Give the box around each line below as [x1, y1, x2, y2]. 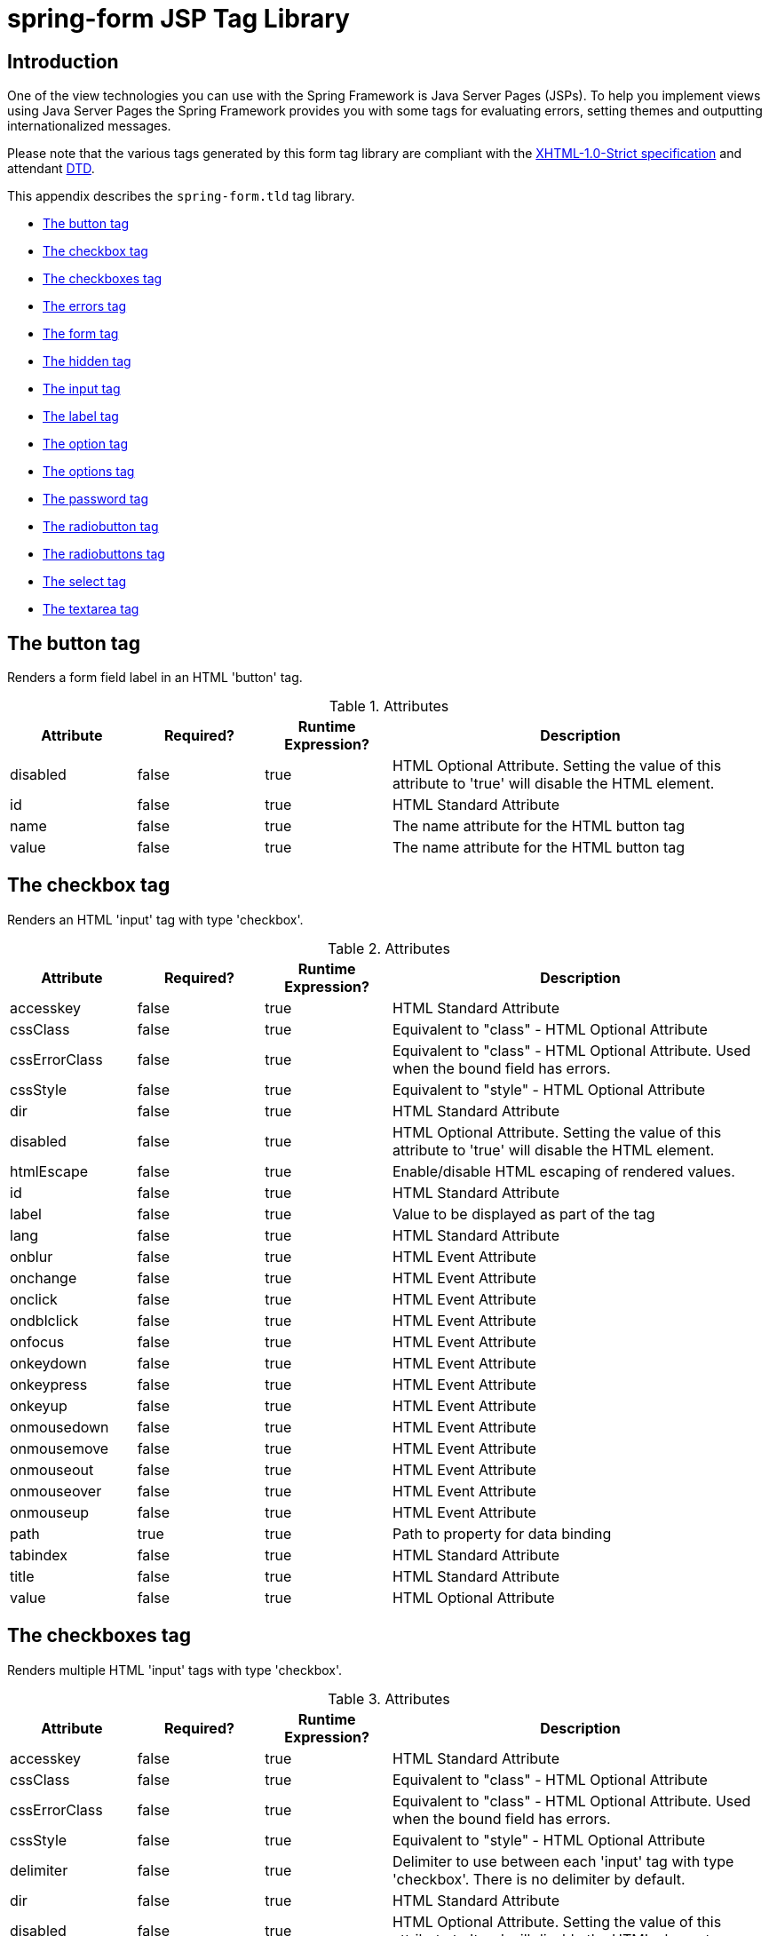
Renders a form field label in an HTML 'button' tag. [7, 670, 303, 686]
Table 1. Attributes [329, 697, 449, 716]
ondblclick [10, 1311, 79, 1329]
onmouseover [10, 1481, 102, 1500]
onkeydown [10, 1353, 87, 1372]
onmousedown [10, 1417, 109, 1436]
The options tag [43, 464, 135, 480]
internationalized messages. [7, 118, 171, 134]
